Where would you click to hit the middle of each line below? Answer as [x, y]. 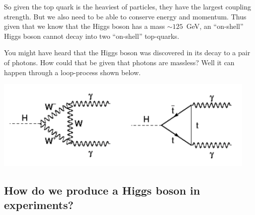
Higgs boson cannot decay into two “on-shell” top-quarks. [92, 36]
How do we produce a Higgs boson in [102, 190]
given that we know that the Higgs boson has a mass [85, 26]
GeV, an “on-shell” [215, 26]
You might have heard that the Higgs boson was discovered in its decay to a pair [127, 53]
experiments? [39, 205]
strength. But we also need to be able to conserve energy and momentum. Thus [125, 16]
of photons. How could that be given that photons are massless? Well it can [119, 62]
